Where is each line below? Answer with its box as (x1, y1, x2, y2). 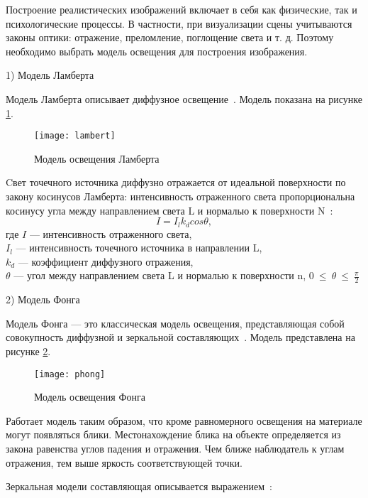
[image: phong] (34, 369, 106, 379)
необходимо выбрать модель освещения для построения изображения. (6, 43, 308, 58)
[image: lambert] (34, 131, 116, 141)
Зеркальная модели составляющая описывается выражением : (6, 479, 272, 494)
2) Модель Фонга (6, 292, 80, 307)
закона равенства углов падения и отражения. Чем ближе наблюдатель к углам (6, 441, 345, 456)
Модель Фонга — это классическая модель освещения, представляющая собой (6, 315, 345, 330)
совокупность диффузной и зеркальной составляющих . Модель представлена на (6, 330, 355, 345)
